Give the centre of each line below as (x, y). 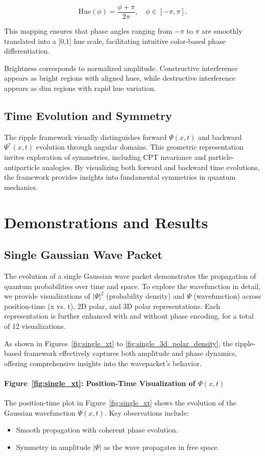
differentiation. (27, 51)
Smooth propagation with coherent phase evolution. (97, 430)
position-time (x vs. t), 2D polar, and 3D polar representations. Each (112, 306)
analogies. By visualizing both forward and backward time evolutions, (151, 167)
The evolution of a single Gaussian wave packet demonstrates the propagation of (130, 275)
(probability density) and (145, 296)
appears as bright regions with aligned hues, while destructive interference (120, 78)
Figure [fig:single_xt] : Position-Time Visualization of (100, 383)
